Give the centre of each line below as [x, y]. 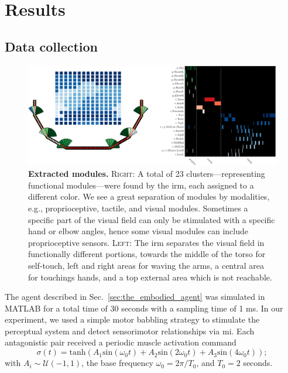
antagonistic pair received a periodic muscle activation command [121, 342]
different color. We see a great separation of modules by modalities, [149, 196]
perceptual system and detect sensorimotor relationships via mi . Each [130, 331]
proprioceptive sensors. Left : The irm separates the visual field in [146, 242]
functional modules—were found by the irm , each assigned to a [141, 185]
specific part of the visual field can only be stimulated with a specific [152, 219]
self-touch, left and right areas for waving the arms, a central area [146, 265]
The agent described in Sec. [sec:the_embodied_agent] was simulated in [135, 297]
